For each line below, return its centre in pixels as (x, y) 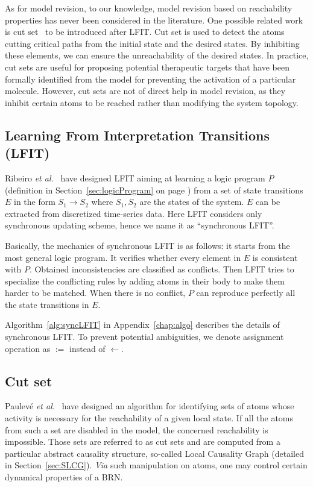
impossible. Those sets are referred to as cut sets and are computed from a (143, 441)
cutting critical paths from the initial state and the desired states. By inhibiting (152, 43)
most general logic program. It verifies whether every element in (123, 257)
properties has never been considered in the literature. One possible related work (154, 20)
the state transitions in (47, 304)
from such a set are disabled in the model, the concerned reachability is (137, 429)
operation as (28, 348)
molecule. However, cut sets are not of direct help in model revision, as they (145, 91)
